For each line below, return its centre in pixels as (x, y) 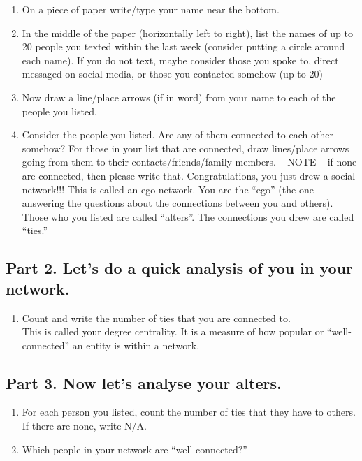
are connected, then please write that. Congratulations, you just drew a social (189, 175)
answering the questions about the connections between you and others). (178, 203)
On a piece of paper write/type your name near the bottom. (151, 9)
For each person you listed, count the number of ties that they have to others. (189, 412)
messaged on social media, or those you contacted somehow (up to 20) (172, 74)
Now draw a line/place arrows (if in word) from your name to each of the (179, 97)
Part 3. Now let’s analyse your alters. (144, 382)
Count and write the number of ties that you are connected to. (156, 317)
